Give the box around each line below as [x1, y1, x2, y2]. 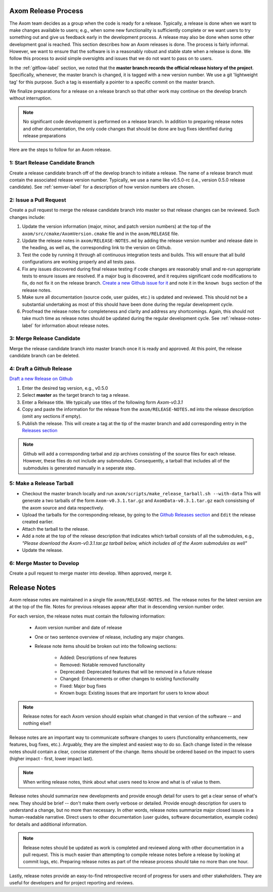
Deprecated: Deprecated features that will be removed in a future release [60, 669, 212, 675]
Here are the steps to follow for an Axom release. [9, 147, 112, 153]
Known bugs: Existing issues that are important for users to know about [60, 690, 209, 696]
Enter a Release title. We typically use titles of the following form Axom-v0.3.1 [22, 399, 183, 405]
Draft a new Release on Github [9, 375, 73, 382]
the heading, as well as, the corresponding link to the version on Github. [22, 245, 172, 251]
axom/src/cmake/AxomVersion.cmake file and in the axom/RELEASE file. [22, 230, 179, 237]
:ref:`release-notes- [220, 315, 262, 321]
